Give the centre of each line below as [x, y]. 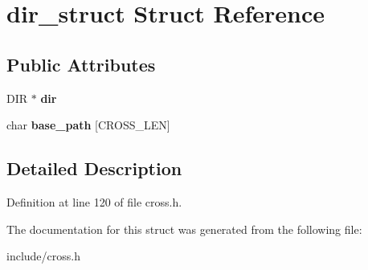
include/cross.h [43, 256]
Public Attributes [81, 64]
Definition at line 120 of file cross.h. [94, 201]
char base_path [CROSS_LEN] [88, 125]
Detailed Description [94, 168]
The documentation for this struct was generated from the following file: [184, 229]
